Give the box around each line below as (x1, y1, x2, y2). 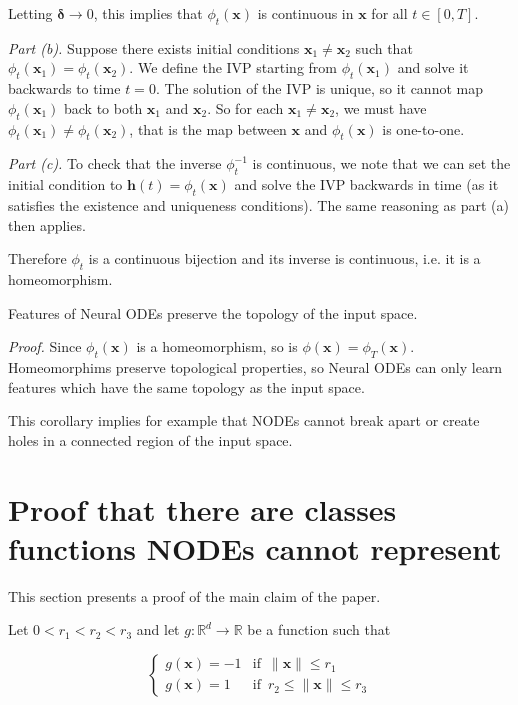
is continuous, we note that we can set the (252, 153, 511, 174)
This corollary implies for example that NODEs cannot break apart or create (8, 410, 480, 431)
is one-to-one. (382, 118, 465, 139)
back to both (64, 97, 143, 118)
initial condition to (8, 174, 123, 195)
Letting (8, 3, 53, 23)
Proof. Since (8, 336, 82, 357)
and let (136, 619, 180, 640)
